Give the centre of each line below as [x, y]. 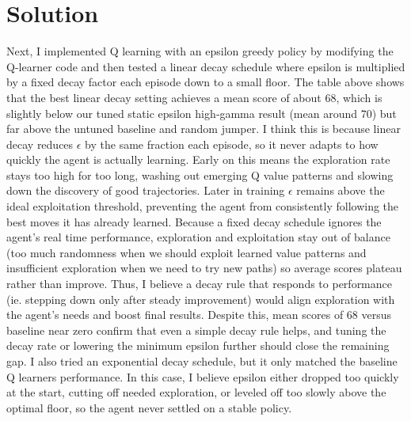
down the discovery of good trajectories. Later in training [146, 190]
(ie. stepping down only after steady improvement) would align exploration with [201, 299]
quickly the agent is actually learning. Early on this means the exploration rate [198, 159]
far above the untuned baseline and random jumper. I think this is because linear [204, 129]
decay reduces [40, 144]
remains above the [341, 190]
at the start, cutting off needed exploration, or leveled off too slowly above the [196, 392]
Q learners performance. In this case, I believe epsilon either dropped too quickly [203, 376]
